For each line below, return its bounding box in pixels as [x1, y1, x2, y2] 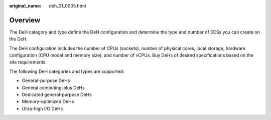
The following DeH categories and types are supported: [9, 68, 124, 74]
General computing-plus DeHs [22, 84, 85, 90]
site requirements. [9, 59, 47, 65]
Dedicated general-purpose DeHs [22, 91, 92, 97]
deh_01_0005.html [49, 3, 86, 8]
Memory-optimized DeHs [22, 98, 74, 104]
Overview [9, 15, 41, 24]
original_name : [9, 3, 42, 8]
